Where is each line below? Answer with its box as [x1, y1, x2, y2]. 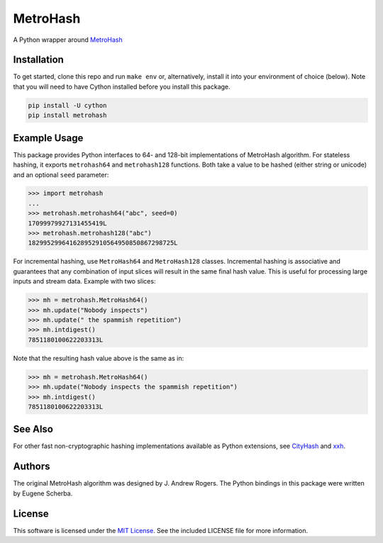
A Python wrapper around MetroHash [13, 35, 123, 44]
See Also [13, 423, 53, 435]
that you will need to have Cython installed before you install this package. [13, 82, 231, 91]
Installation [13, 54, 64, 66]
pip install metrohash [28, 111, 107, 120]
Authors [13, 461, 50, 473]
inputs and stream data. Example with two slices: [13, 277, 156, 286]
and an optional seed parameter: [13, 170, 109, 179]
